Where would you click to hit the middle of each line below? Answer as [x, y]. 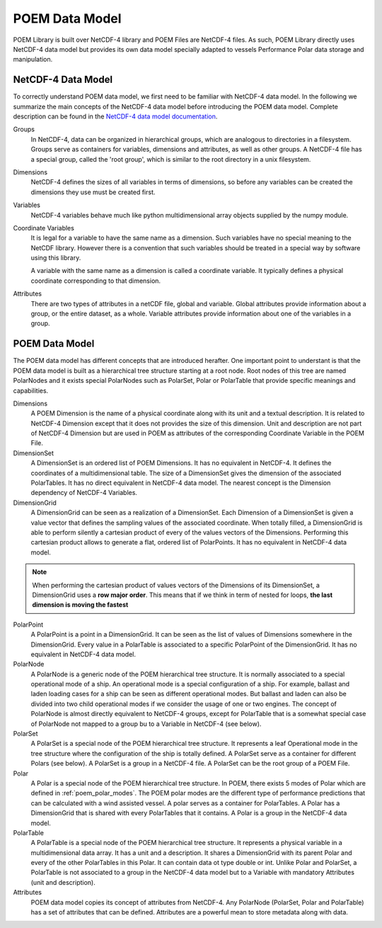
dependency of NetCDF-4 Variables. [84, 493]
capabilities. [31, 391]
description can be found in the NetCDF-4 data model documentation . [115, 116]
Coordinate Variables [44, 228]
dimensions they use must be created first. [93, 192]
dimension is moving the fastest [80, 605]
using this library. [56, 258]
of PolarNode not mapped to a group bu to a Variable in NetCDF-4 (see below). [146, 724]
